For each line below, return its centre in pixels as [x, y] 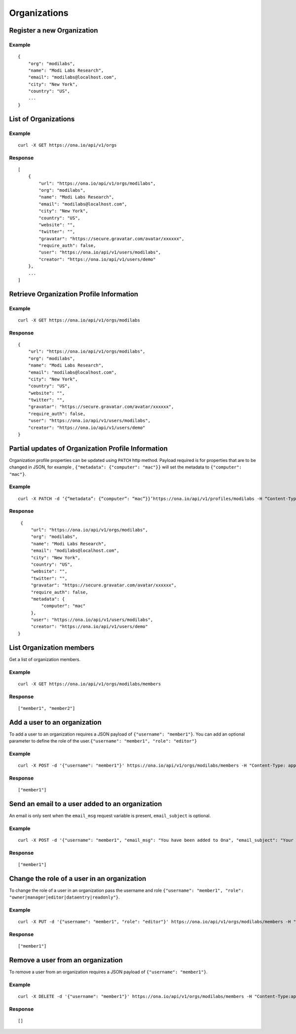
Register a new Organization [54, 30]
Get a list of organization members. [45, 659]
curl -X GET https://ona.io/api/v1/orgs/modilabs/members [90, 684]
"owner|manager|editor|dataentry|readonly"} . [65, 897]
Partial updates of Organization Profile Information [88, 448]
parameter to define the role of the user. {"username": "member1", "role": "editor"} [103, 741]
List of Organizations [42, 119]
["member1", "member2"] [47, 708]
